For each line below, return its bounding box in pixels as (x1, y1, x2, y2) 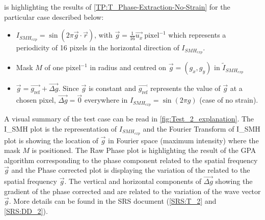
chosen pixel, (16, 95, 56, 105)
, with (94, 29, 113, 40)
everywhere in (84, 95, 128, 105)
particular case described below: (4, 11, 104, 22)
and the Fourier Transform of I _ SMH (143, 123, 260, 134)
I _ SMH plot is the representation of (4, 123, 117, 134)
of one (44, 62, 64, 73)
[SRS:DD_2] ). (4, 205, 48, 216)
